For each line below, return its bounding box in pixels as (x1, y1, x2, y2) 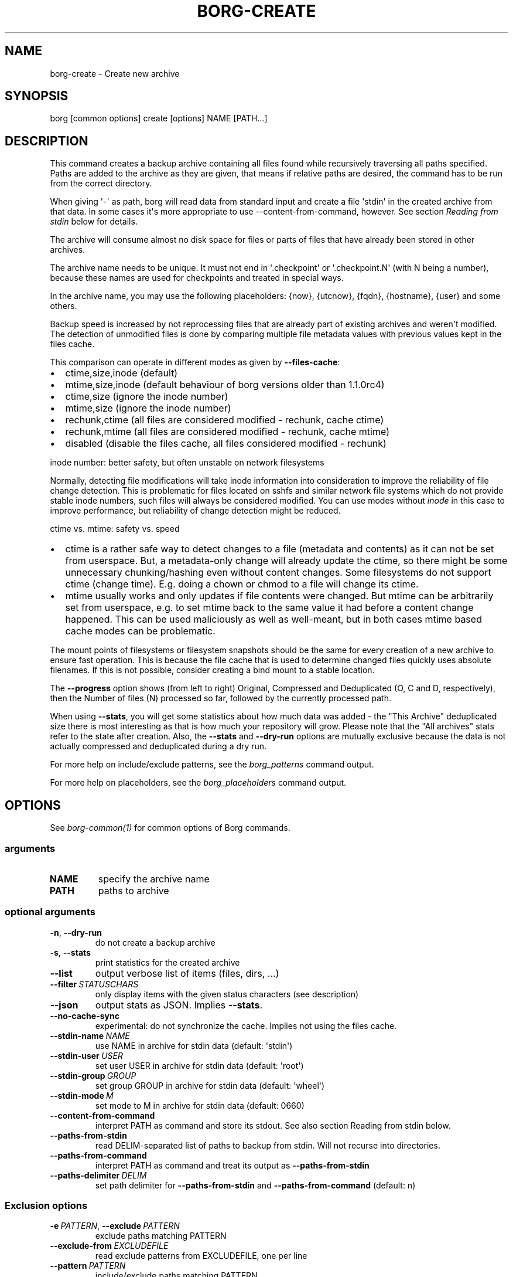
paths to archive (98, 884, 169, 896)
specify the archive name (98, 872, 210, 885)
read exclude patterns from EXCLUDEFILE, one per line (95, 1251, 307, 1261)
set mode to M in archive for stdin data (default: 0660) (95, 1100, 305, 1110)
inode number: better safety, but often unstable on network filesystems (50, 457, 324, 468)
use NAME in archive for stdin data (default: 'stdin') (95, 1040, 293, 1051)
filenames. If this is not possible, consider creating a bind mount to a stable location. (50, 665, 375, 675)
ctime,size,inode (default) (65, 367, 178, 379)
